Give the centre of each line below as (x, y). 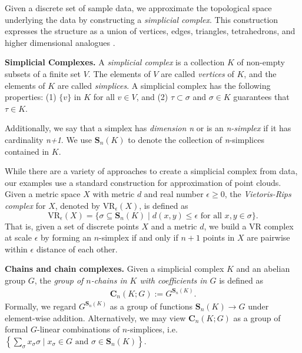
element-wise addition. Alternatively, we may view (95, 317)
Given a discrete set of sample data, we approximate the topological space (138, 8)
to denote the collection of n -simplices (196, 139)
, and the (260, 73)
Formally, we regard (41, 306)
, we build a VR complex (249, 226)
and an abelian (263, 269)
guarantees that (261, 97)
